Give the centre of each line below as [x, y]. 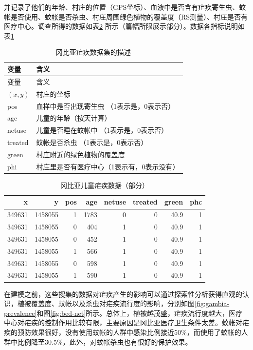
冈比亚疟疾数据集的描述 [93, 52]
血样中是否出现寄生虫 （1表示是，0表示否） [106, 106]
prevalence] [20, 313]
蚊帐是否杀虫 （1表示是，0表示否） [92, 142]
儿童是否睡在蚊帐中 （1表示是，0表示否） [102, 130]
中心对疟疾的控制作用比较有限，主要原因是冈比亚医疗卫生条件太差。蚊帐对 [123, 322]
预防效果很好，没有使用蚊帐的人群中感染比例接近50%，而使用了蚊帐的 [129, 332]
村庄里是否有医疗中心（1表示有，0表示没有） [108, 166]
